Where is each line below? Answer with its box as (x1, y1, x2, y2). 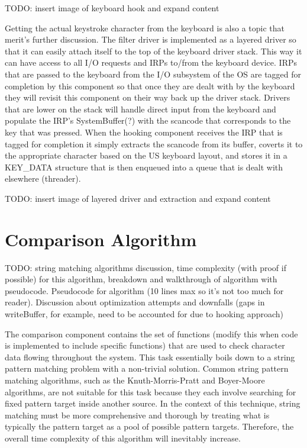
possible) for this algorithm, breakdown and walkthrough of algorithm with (5, 273, 277, 285)
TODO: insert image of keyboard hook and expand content (5, 2, 219, 14)
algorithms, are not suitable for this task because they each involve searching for (5, 385, 296, 398)
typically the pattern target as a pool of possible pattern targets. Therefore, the (5, 420, 294, 433)
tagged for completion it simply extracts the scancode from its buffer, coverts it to (5, 137, 303, 150)
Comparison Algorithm (5, 227, 197, 251)
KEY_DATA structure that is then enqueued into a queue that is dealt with (5, 160, 283, 173)
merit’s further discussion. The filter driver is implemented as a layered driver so (5, 33, 296, 46)
